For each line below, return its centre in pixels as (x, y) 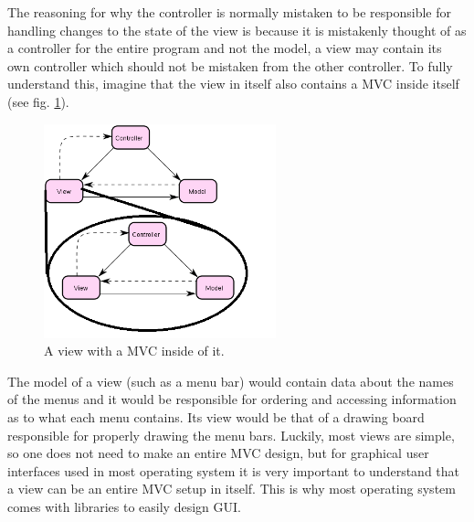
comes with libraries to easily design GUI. (124, 507)
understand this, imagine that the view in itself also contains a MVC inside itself (233, 84)
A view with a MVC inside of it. (134, 351)
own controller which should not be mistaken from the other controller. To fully (230, 65)
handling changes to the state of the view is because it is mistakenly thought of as (237, 30)
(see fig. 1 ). (38, 101)
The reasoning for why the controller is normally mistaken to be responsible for (229, 12)
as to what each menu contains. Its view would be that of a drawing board (216, 417)
